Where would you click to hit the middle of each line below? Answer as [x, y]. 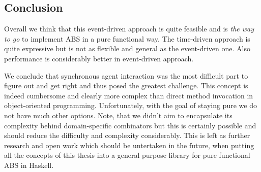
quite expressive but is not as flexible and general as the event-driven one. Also [127, 48]
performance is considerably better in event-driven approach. [99, 58]
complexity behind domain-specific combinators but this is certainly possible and [130, 125]
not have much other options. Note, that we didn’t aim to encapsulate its [118, 115]
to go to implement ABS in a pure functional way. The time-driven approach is [127, 38]
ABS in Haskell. [29, 165]
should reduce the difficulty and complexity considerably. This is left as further [127, 135]
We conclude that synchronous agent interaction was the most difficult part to [126, 75]
